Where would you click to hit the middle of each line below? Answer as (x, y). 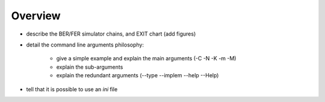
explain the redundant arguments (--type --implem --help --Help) (138, 75)
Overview (36, 16)
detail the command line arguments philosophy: (85, 45)
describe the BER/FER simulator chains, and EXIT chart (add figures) (111, 34)
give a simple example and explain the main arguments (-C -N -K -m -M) (146, 59)
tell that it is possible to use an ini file (72, 89)
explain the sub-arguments (90, 67)
